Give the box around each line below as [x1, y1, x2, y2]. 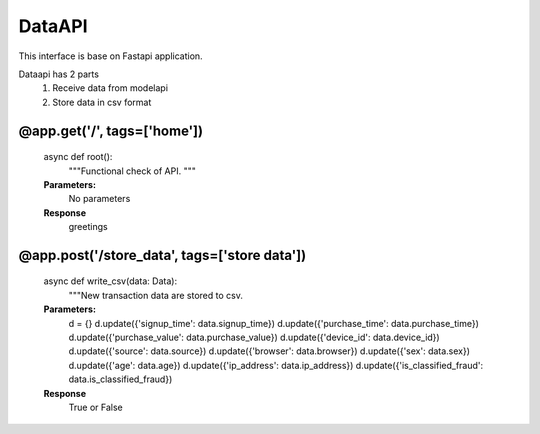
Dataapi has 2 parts [18, 68, 100, 80]
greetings [68, 221, 109, 233]
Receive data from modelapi [52, 82, 169, 94]
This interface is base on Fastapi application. [18, 50, 204, 62]
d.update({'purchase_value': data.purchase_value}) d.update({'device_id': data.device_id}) [68, 331, 440, 344]
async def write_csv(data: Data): [43, 275, 178, 287]
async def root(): [43, 151, 113, 163]
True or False [68, 401, 124, 413]
